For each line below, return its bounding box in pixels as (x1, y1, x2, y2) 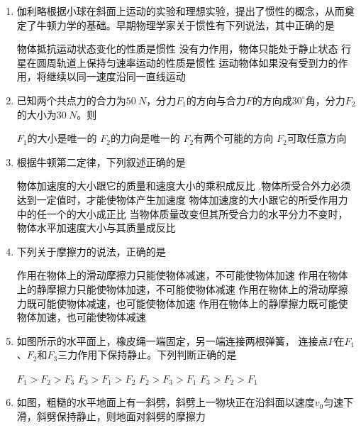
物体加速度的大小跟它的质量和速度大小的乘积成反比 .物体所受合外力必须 (16, 178, 351, 193)
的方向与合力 (186, 92, 246, 107)
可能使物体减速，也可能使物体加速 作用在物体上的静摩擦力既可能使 (36, 295, 348, 310)
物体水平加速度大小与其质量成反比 (16, 220, 176, 235)
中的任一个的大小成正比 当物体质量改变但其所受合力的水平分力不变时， (16, 206, 348, 221)
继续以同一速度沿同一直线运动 (46, 69, 186, 84)
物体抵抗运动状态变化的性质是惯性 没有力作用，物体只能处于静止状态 (16, 41, 338, 56)
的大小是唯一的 (27, 131, 97, 146)
